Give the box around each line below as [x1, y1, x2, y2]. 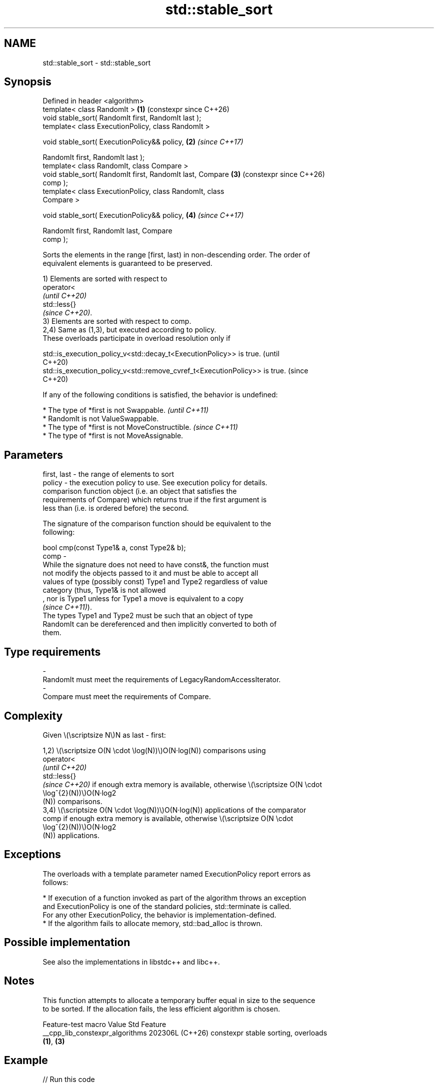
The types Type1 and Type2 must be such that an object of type [42, 611, 253, 620]
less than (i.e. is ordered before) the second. [42, 504, 189, 513]
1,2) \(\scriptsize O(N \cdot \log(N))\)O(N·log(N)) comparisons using [42, 746, 266, 755]
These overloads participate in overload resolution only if [42, 334, 230, 343]
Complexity [4, 709, 63, 722]
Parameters [4, 448, 63, 461]
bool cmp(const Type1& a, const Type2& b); [42, 543, 186, 552]
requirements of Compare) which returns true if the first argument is [42, 495, 267, 504]
